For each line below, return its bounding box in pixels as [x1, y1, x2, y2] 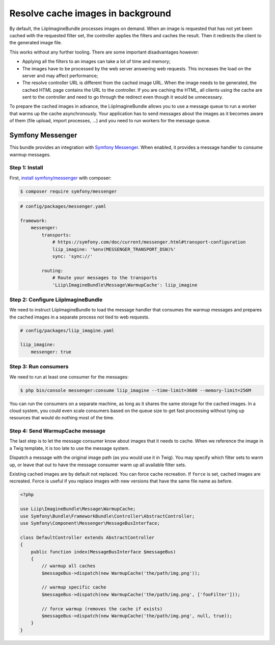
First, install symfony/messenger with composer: [9, 175, 112, 181]
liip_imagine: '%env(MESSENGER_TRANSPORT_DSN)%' [52, 246, 176, 252]
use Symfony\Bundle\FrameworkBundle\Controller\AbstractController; [20, 513, 195, 519]
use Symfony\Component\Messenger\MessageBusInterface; [20, 520, 160, 526]
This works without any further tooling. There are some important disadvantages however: [9, 49, 199, 55]
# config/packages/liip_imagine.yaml [20, 328, 115, 333]
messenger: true [31, 349, 71, 355]
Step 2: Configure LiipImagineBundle [9, 296, 103, 303]
